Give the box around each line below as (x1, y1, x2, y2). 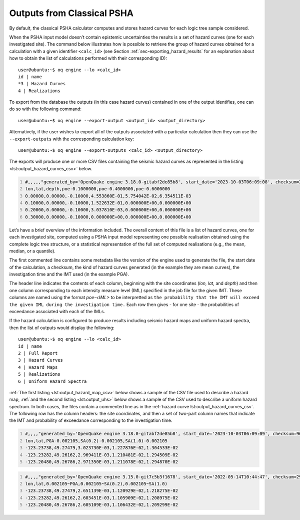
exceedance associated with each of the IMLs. (9, 309, 105, 315)
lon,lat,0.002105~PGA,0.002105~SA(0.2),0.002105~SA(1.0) (25, 481, 167, 486)
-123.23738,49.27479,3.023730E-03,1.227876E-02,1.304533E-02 (25, 445, 178, 451)
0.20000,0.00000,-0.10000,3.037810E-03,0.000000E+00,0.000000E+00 (25, 207, 191, 213)
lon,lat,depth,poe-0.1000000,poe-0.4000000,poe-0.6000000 (25, 186, 170, 192)
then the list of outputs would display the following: (9, 325, 114, 331)
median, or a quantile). (9, 248, 56, 254)
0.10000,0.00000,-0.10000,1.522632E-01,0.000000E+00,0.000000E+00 (25, 200, 191, 205)
